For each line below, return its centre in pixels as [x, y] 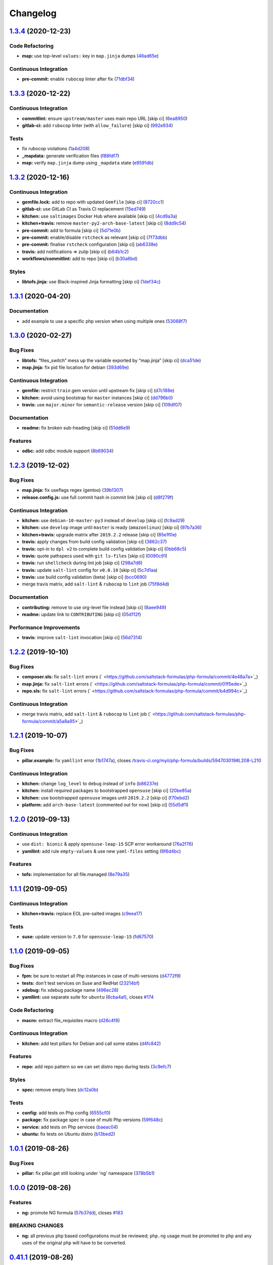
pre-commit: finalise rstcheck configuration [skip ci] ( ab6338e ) [90, 244]
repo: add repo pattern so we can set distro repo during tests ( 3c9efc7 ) [97, 1066]
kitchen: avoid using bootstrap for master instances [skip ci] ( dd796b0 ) [97, 398]
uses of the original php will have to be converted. [74, 1243]
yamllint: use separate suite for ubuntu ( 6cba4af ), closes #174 [88, 997]
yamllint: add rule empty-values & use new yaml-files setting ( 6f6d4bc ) [102, 851]
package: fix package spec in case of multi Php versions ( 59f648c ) [93, 1120]
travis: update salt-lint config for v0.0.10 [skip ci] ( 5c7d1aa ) [90, 570]
